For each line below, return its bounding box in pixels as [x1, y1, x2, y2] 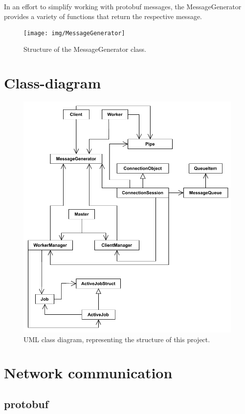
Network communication [4, 363, 173, 383]
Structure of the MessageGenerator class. [23, 44, 146, 54]
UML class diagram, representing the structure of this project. [23, 334, 210, 344]
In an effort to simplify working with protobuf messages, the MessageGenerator [4, 1, 242, 11]
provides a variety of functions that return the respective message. [4, 11, 202, 21]
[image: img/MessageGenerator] [23, 30, 125, 37]
